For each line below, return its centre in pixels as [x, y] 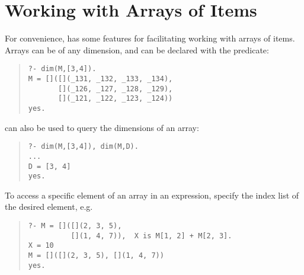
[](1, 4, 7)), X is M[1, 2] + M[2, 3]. [151, 236]
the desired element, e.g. [49, 207]
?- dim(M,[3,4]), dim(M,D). [83, 147]
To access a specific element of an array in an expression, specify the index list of [152, 195]
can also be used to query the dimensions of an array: [102, 127]
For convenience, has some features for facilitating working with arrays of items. [150, 38]
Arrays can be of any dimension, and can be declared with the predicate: [137, 49]
